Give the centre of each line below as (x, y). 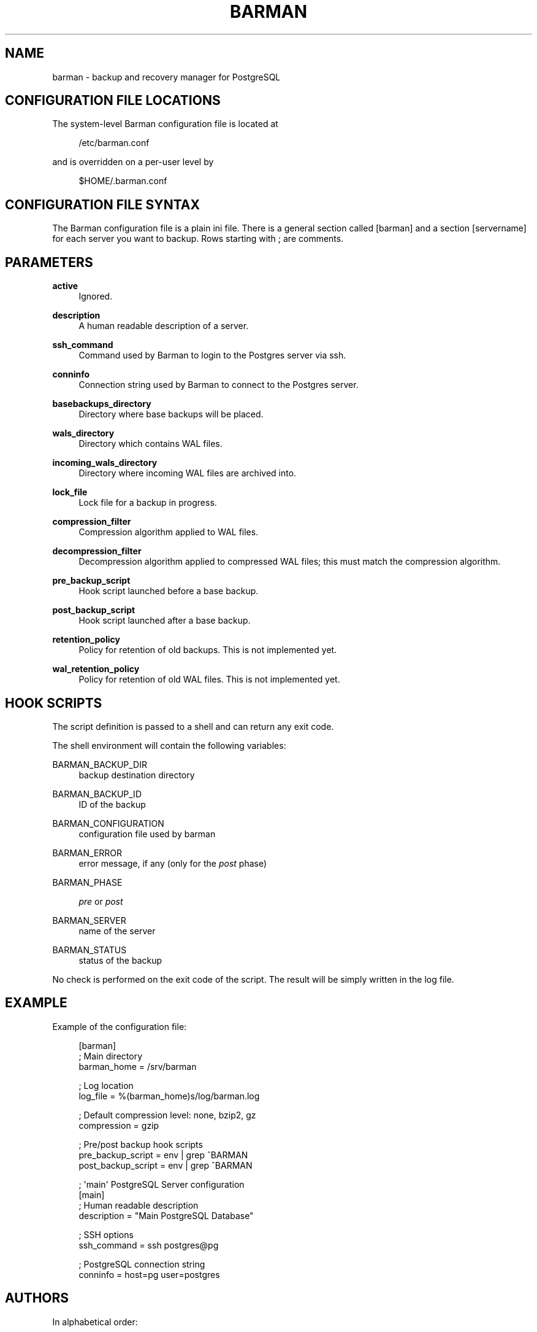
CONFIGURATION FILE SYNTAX (103, 204)
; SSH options (106, 1234)
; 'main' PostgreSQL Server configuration (162, 1184)
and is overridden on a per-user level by (133, 162)
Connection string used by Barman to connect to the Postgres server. (219, 385)
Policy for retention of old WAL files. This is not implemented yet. (209, 680)
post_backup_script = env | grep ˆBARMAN (166, 1165)
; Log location (106, 1085)
